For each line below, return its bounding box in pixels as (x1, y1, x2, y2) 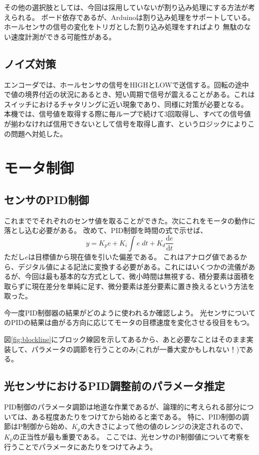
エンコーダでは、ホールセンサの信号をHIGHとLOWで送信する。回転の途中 (4, 79, 249, 89)
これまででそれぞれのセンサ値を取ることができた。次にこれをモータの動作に (4, 215, 256, 225)
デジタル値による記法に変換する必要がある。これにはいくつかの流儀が (17, 261, 249, 271)
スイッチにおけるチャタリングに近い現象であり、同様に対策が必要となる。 (4, 98, 248, 109)
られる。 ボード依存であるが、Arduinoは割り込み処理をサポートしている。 (10, 11, 255, 22)
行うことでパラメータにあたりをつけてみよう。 (4, 441, 157, 452)
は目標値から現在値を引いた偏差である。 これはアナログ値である (28, 251, 240, 261)
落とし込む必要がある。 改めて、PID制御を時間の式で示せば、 (4, 225, 208, 235)
